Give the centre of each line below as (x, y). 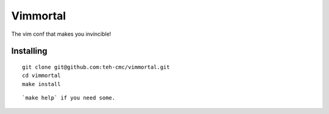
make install (41, 84)
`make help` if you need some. (69, 98)
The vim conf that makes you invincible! (61, 34)
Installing (30, 51)
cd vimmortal (41, 75)
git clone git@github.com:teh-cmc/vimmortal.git (96, 67)
